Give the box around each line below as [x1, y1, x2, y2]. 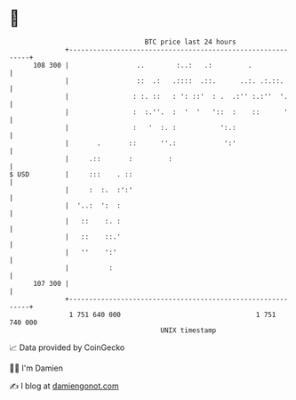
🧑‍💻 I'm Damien [9, 363, 64, 373]
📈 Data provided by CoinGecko [9, 342, 125, 353]
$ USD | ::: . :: [9, 169, 133, 179]
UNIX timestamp [160, 325, 217, 335]
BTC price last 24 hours [144, 37, 237, 46]
